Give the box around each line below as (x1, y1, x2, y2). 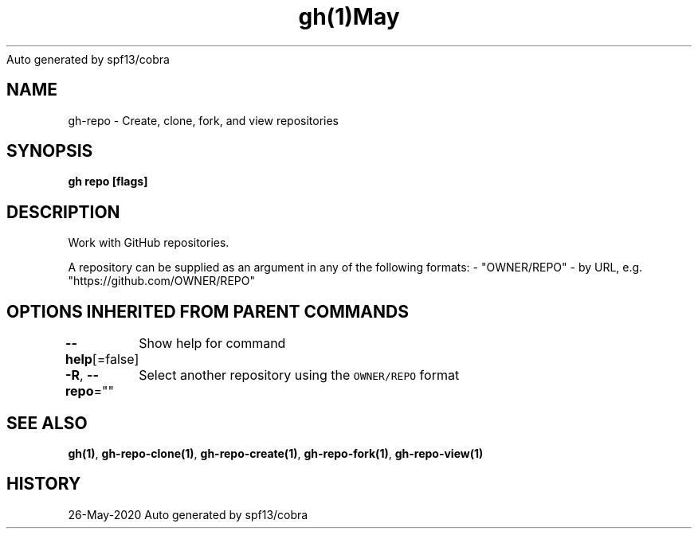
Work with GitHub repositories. (68, 236, 229, 250)
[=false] (92, 351, 139, 368)
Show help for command (139, 335, 286, 352)
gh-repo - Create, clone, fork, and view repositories (68, 113, 339, 127)
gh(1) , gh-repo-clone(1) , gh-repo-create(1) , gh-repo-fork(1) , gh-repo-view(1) (68, 446, 484, 460)
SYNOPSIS (6, 141, 93, 162)
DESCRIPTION (6, 201, 120, 222)
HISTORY (6, 474, 81, 494)
